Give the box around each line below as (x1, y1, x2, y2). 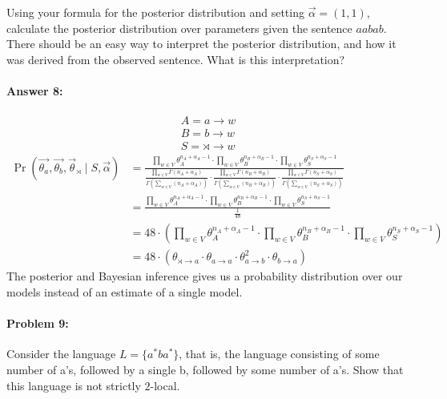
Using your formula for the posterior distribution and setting (6, 4, 304, 20)
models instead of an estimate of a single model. (6, 284, 243, 300)
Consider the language (6, 345, 116, 362)
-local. (150, 377, 180, 393)
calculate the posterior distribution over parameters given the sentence (6, 19, 352, 36)
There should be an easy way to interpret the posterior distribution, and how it (6, 35, 397, 52)
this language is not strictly (6, 377, 141, 393)
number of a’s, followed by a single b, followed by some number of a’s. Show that (6, 361, 404, 378)
